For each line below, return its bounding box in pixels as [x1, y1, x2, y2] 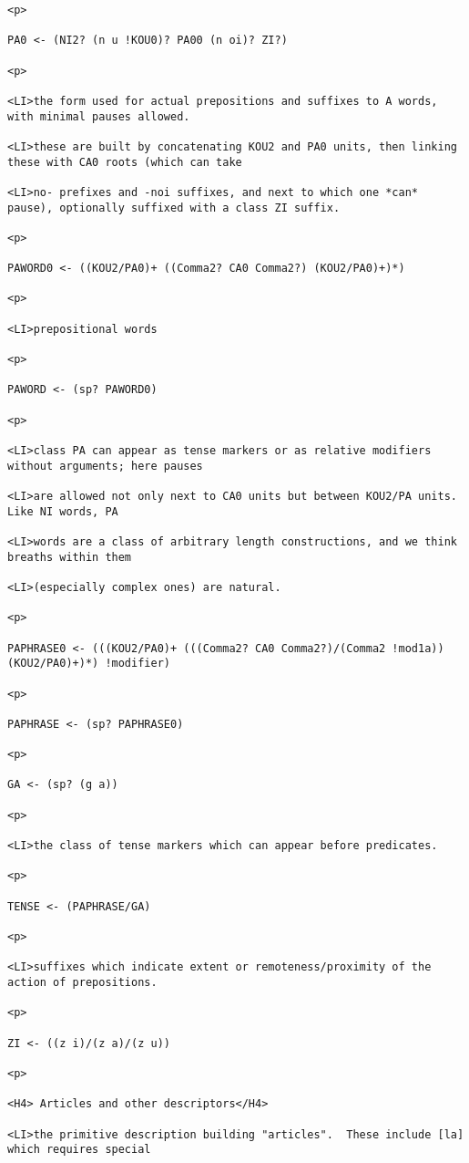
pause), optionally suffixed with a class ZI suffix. [7, 201, 341, 214]
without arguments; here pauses [7, 459, 203, 472]
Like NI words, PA [7, 504, 118, 518]
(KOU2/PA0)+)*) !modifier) [7, 657, 170, 670]
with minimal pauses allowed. [7, 109, 190, 123]
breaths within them [7, 550, 132, 564]
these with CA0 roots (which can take [7, 155, 242, 169]
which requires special [7, 1143, 151, 1157]
